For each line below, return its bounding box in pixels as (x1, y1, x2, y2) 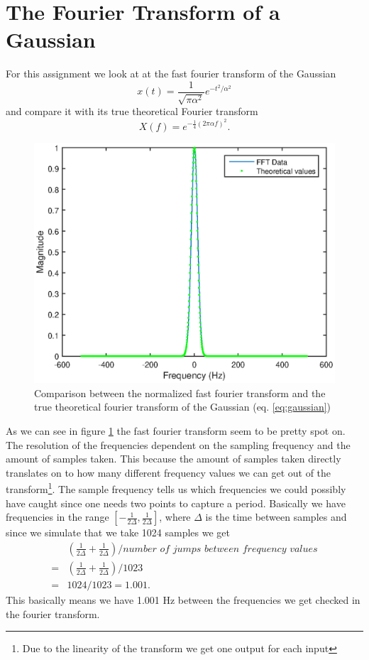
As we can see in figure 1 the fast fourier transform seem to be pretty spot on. (6, 423, 346, 438)
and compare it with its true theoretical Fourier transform (6, 104, 258, 119)
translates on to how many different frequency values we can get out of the (6, 465, 331, 480)
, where (159, 509, 191, 524)
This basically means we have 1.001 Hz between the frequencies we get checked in (6, 592, 360, 607)
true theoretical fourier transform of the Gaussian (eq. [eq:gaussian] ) (34, 399, 331, 414)
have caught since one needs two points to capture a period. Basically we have (6, 495, 346, 510)
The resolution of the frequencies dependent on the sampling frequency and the (6, 437, 351, 452)
